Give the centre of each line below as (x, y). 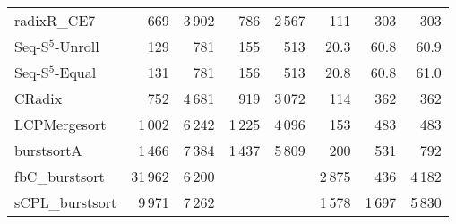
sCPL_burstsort (66, 202)
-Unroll (77, 46)
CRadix (39, 98)
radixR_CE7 (55, 20)
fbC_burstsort (60, 176)
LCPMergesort (60, 124)
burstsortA (48, 150)
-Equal (76, 72)
